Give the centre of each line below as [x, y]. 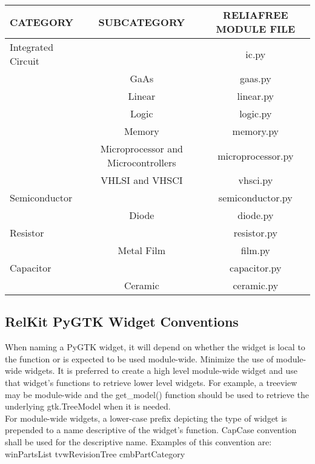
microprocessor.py [256, 155]
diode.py [256, 215]
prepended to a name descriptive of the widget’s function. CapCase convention [151, 430]
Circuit [25, 61]
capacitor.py [256, 268]
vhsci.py [256, 180]
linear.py [256, 96]
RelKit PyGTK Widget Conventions [122, 322]
